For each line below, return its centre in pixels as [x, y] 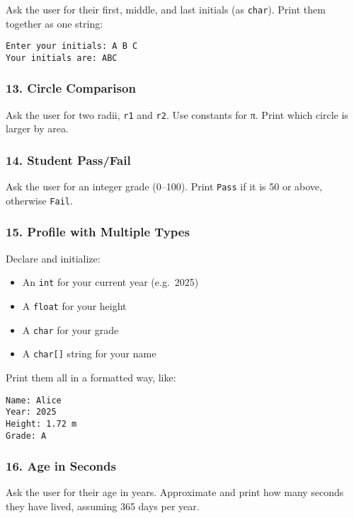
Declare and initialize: [53, 258]
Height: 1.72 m [41, 424]
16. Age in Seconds [61, 466]
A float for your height [74, 306]
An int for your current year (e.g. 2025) [110, 282]
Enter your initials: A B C [72, 46]
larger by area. [37, 128]
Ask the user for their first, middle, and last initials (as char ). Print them [166, 9]
